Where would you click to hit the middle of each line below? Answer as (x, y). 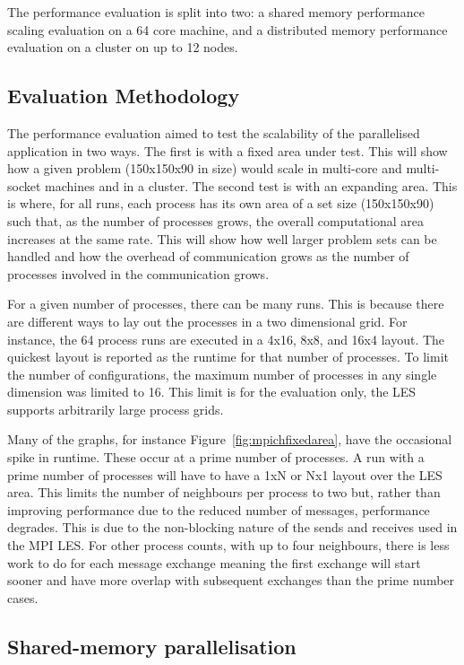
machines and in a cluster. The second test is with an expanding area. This (251, 185)
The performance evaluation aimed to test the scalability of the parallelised (214, 132)
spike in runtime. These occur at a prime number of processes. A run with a (216, 457)
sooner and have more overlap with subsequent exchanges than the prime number (231, 580)
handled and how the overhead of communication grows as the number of (208, 256)
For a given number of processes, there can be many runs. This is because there (226, 304)
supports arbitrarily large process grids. (116, 409)
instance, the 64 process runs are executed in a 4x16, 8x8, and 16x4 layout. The (226, 339)
